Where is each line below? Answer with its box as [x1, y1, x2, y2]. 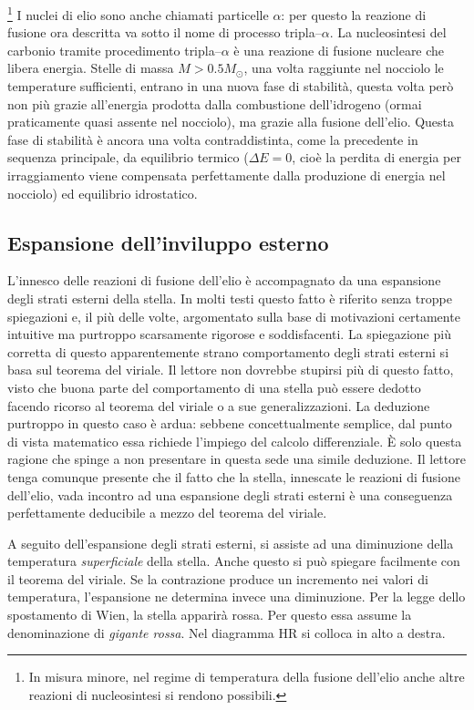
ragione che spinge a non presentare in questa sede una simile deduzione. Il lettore [7, 449, 466, 468]
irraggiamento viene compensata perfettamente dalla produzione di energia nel [7, 166, 446, 184]
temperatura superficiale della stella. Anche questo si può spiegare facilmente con [7, 551, 460, 571]
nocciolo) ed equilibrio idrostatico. [7, 183, 198, 202]
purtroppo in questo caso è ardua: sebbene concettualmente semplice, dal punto [7, 414, 452, 433]
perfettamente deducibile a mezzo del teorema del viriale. [7, 503, 327, 522]
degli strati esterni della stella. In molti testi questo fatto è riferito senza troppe [7, 288, 452, 307]
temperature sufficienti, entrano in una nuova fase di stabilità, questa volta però [7, 77, 454, 96]
